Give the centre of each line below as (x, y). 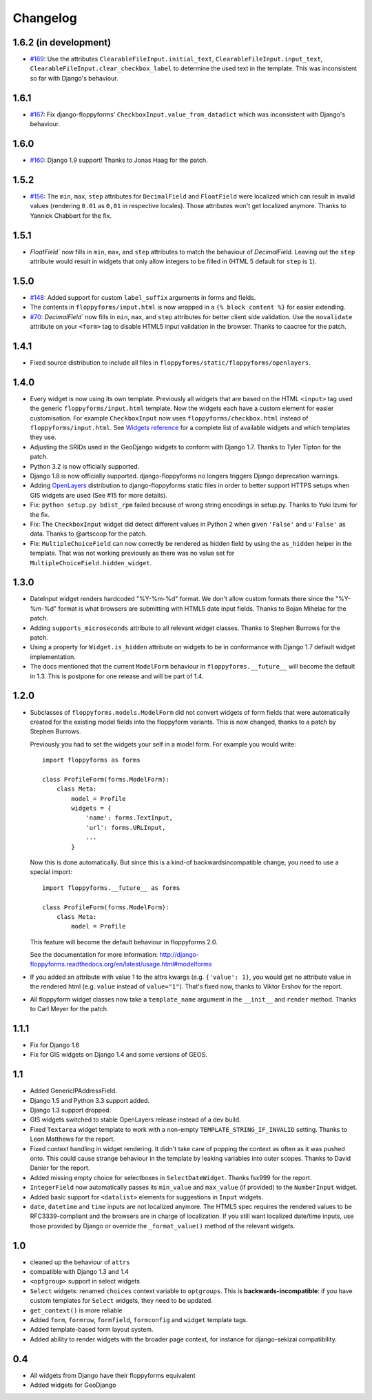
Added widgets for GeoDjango (73, 1385)
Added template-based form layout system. (92, 1330)
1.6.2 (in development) (62, 42)
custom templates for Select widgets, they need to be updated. (121, 1301)
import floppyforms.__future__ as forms (111, 888)
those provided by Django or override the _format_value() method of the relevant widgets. (163, 1226)
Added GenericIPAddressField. (73, 1091)
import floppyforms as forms (91, 760)
